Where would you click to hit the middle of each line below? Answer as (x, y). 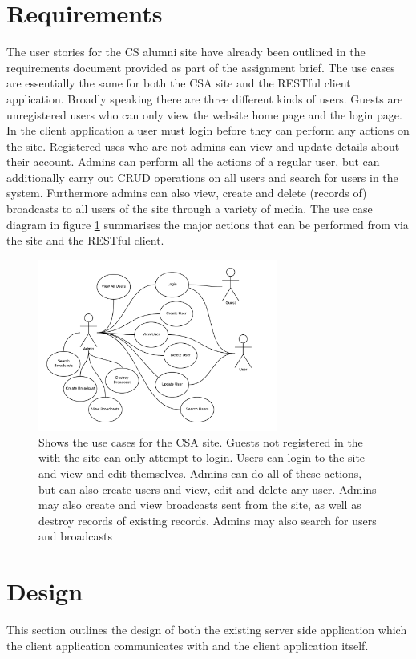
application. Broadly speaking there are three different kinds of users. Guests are (205, 98)
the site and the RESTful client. (85, 240)
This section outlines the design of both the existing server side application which (207, 630)
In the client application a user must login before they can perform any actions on (208, 130)
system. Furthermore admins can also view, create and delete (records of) (187, 193)
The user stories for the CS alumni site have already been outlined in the (186, 52)
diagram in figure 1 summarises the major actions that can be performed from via (208, 224)
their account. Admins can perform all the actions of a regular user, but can (193, 162)
